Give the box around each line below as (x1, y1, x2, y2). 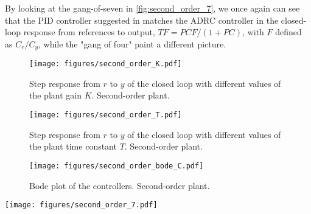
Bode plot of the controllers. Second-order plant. (29, 179, 210, 192)
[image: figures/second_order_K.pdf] (29, 60, 182, 69)
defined (275, 26, 302, 38)
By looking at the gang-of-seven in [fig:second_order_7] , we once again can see (5, 2, 300, 14)
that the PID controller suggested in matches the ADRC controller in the (5, 13, 279, 26)
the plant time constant (29, 140, 117, 153)
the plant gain (29, 89, 82, 102)
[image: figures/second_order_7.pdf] (5, 201, 158, 210)
